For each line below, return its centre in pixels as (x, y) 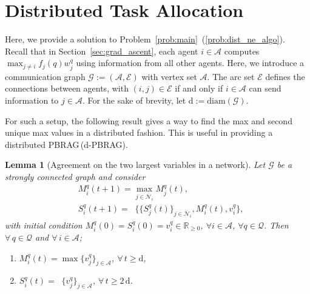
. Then (276, 225)
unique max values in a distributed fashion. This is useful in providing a (139, 132)
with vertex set (169, 76)
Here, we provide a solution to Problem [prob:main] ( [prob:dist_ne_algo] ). (145, 39)
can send (265, 88)
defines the (285, 76)
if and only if (199, 88)
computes (242, 51)
